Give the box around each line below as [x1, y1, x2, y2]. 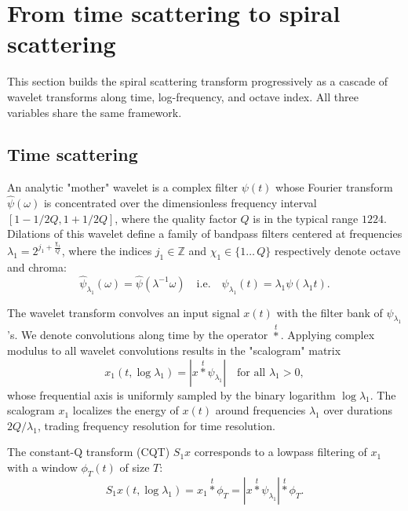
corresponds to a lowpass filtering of [194, 443, 367, 460]
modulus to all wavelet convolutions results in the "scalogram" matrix [7, 342, 341, 359]
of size [119, 459, 150, 476]
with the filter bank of [276, 304, 383, 320]
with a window [7, 459, 78, 476]
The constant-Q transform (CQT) [7, 443, 170, 460]
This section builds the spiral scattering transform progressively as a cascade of [7, 73, 388, 89]
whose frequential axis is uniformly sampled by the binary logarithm [7, 386, 336, 403]
